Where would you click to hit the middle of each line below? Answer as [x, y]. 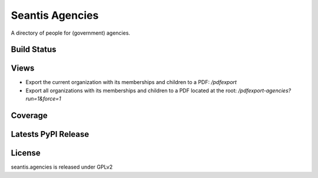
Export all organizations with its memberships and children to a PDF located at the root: [131, 90]
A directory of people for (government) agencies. [71, 33]
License [26, 153]
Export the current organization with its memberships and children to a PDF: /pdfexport [131, 82]
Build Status [34, 50]
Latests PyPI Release [50, 134]
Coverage [29, 115]
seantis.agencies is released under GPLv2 [62, 167]
